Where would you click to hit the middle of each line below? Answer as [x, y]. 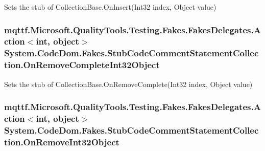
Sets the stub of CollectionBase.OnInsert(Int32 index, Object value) [110, 7]
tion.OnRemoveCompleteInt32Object [82, 65]
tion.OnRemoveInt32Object [62, 142]
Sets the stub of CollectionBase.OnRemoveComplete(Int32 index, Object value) [128, 84]
